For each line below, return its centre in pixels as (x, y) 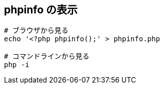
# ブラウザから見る (36, 31)
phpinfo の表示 (41, 10)
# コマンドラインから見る (47, 56)
